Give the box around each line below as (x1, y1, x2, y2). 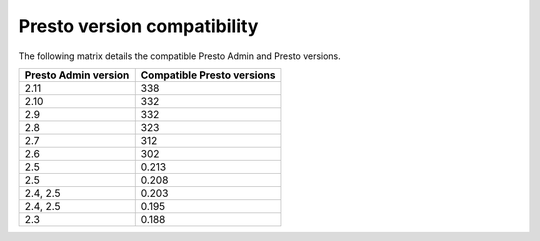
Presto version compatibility (18, 15, 259, 37)
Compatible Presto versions (140, 68, 276, 82)
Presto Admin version (24, 68, 130, 82)
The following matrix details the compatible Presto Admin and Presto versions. (18, 50, 342, 62)
